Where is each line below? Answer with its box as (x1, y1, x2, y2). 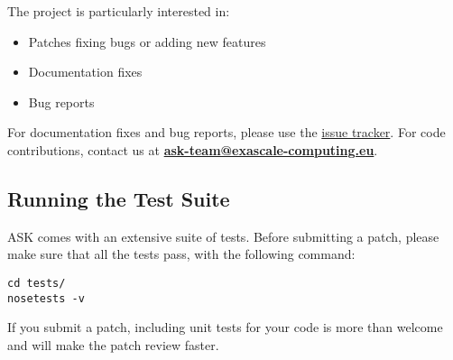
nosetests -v (7, 291, 85, 305)
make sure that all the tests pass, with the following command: (7, 245, 356, 263)
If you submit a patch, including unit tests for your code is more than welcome (7, 318, 443, 337)
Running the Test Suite (7, 184, 230, 212)
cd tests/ (7, 276, 66, 290)
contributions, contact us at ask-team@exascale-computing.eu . (7, 140, 378, 159)
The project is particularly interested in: (7, 2, 230, 20)
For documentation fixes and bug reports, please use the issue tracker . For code (7, 123, 446, 142)
